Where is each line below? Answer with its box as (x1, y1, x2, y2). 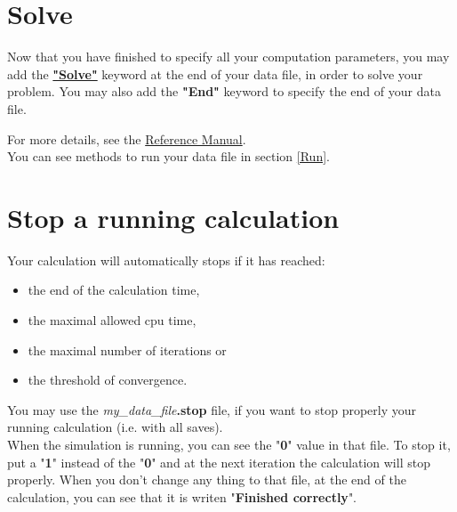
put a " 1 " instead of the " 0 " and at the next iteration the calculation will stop (7, 452, 430, 471)
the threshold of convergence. (28, 370, 188, 389)
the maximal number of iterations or (28, 340, 227, 359)
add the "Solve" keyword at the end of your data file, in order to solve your (7, 64, 423, 83)
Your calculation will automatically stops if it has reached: (7, 250, 325, 269)
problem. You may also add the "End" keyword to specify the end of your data (7, 82, 441, 101)
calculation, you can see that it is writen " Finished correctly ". (7, 487, 357, 506)
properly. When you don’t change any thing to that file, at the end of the (7, 470, 406, 489)
